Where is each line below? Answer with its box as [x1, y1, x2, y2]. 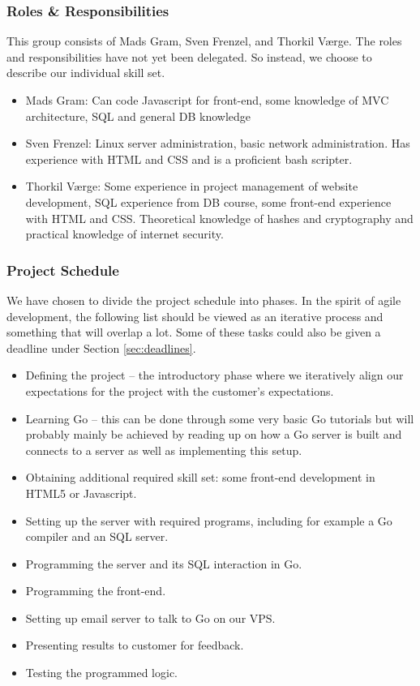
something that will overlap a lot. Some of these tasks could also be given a [6, 324, 381, 341]
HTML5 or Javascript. [25, 484, 137, 501]
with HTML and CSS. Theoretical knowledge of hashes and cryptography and [25, 209, 414, 226]
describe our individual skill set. [6, 64, 165, 81]
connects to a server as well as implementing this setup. [25, 441, 302, 458]
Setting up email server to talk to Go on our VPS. [25, 609, 276, 626]
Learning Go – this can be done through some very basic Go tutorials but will [25, 409, 414, 427]
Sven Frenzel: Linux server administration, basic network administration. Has [25, 135, 410, 152]
